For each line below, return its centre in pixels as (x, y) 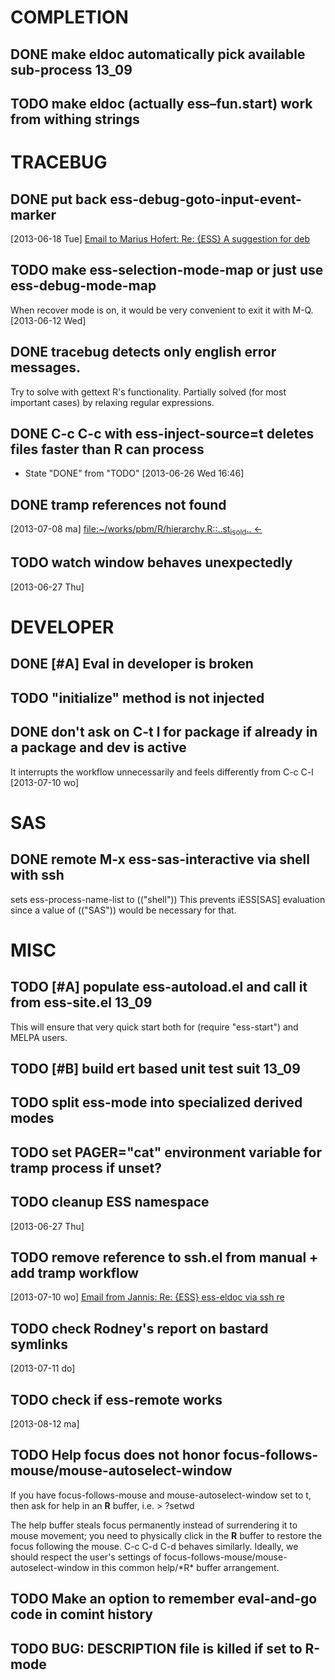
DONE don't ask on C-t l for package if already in (164, 732)
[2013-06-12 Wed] (48, 320)
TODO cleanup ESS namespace (110, 1202)
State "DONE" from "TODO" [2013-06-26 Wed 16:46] (134, 473)
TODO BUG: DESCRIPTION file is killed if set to (156, 1648)
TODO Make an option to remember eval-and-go (164, 1599)
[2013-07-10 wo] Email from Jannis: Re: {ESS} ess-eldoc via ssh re (147, 1297)
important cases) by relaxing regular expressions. (112, 402)
